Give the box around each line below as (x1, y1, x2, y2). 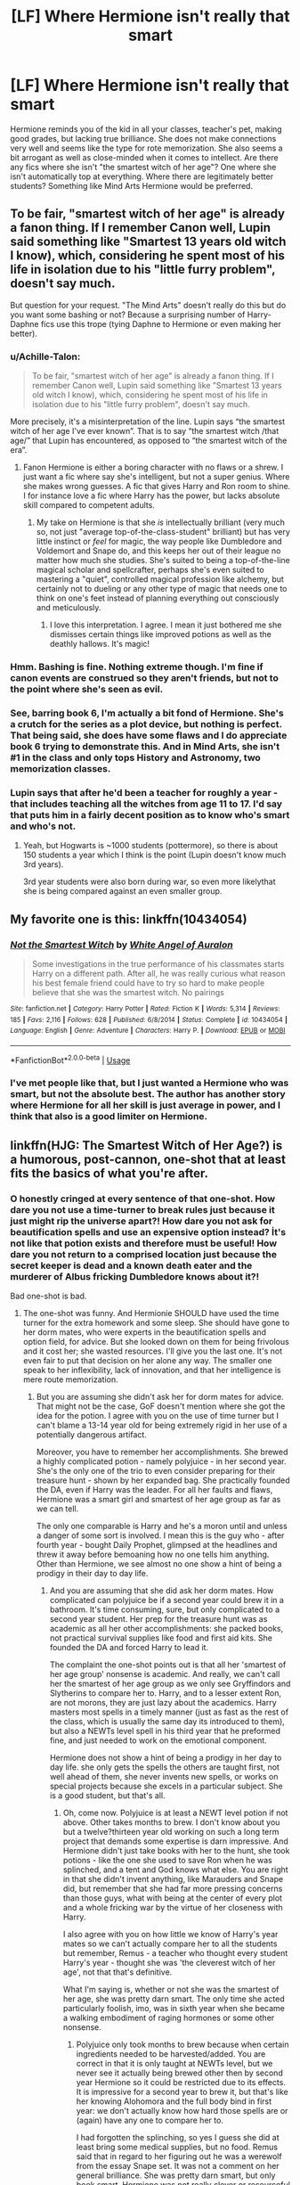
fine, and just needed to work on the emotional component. (49, 1735, 268, 1746)
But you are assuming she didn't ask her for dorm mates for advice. (36, 1392, 284, 1403)
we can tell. (36, 1503, 79, 1514)
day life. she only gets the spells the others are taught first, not (49, 1762, 280, 1772)
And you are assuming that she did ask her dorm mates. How (49, 1585, 274, 1596)
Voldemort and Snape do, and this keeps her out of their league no (36, 545, 281, 556)
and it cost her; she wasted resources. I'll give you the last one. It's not (22, 1346, 283, 1356)
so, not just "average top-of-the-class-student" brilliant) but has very (36, 527, 290, 537)
